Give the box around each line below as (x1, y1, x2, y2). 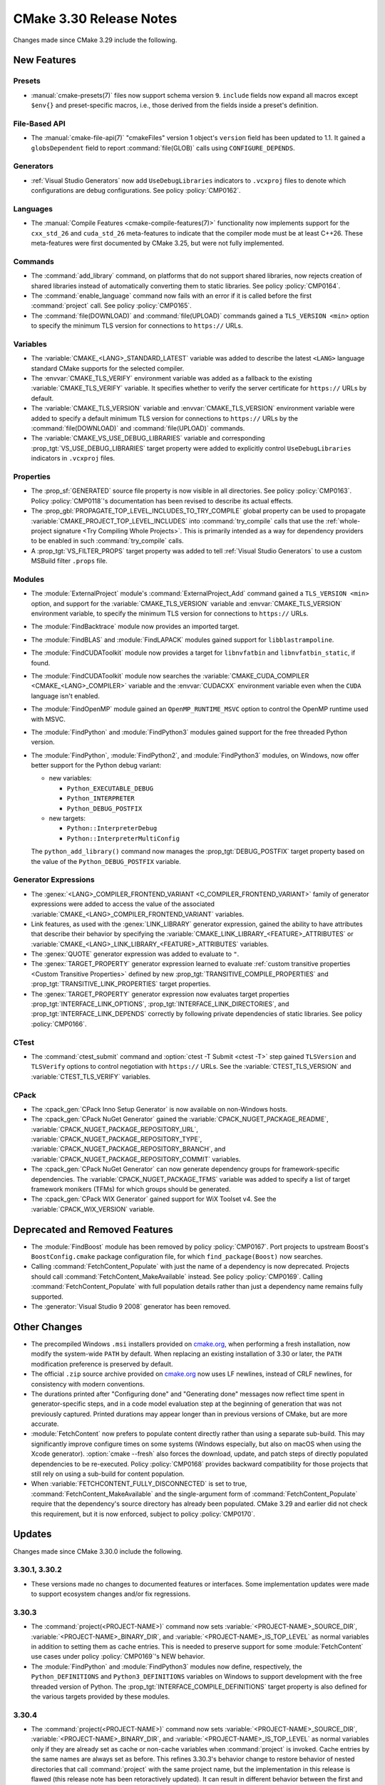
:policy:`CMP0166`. (31, 1020, 87, 1028)
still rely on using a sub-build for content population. (31, 1469, 185, 1478)
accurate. (31, 1419, 59, 1428)
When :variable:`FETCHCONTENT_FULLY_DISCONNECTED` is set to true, (31, 1479, 247, 1488)
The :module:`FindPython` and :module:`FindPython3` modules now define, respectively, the (31, 1662, 302, 1671)
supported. (31, 1292, 63, 1301)
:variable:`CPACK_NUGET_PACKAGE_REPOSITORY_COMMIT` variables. (31, 1155, 241, 1163)
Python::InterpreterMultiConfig (66, 834, 180, 843)
